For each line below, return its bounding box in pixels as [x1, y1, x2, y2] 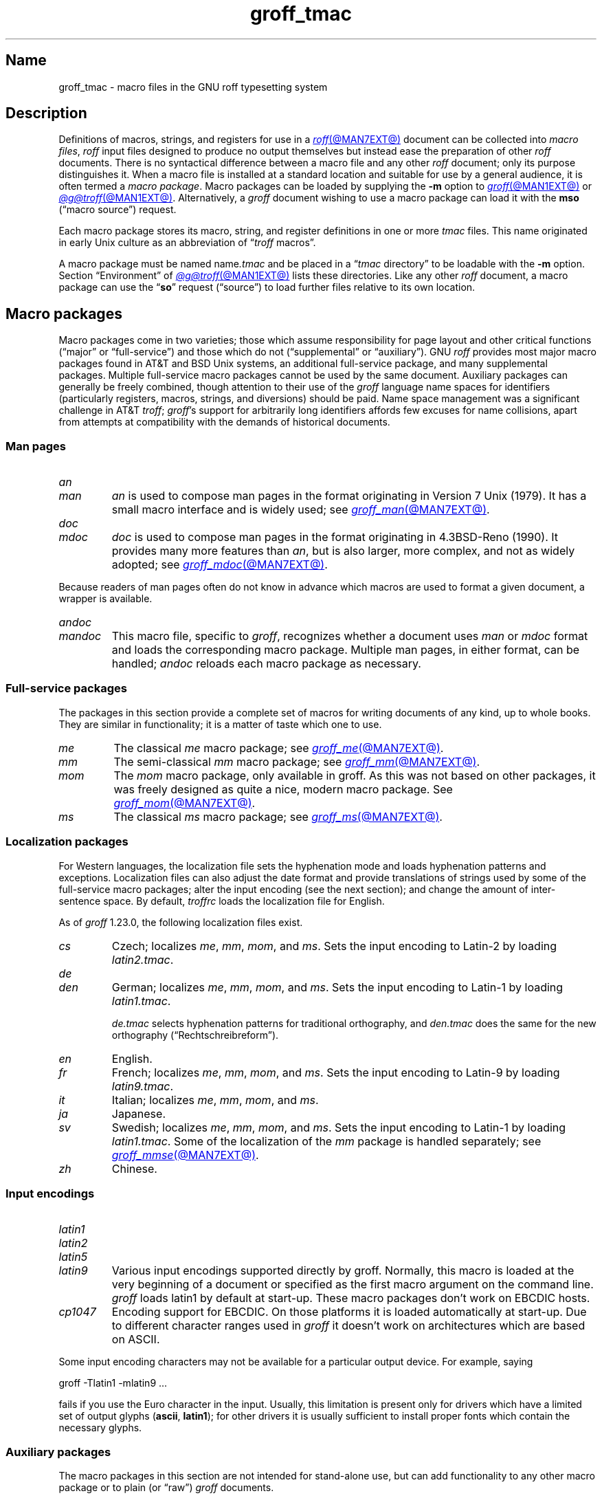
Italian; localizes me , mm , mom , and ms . [111, 1092, 319, 1107]
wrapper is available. [58, 593, 153, 605]
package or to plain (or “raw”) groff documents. [58, 1482, 274, 1494]
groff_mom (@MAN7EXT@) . [113, 795, 256, 810]
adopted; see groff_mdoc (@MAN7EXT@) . [111, 558, 328, 572]
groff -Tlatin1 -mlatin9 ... [58, 1377, 168, 1389]
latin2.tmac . [111, 952, 174, 967]
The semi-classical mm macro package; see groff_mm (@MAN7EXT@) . [113, 754, 480, 769]
